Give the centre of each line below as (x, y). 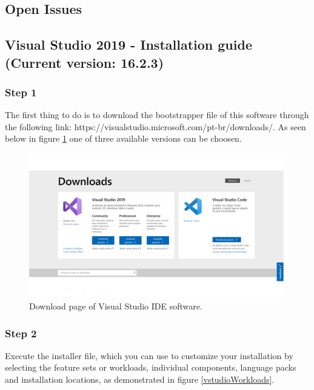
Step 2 (21, 333)
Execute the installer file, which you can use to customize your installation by (149, 355)
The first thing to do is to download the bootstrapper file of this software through (157, 115)
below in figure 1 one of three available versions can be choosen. (123, 138)
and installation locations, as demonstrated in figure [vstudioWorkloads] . (140, 379)
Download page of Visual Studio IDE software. (116, 306)
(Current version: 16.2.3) (85, 62)
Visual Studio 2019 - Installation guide (129, 45)
